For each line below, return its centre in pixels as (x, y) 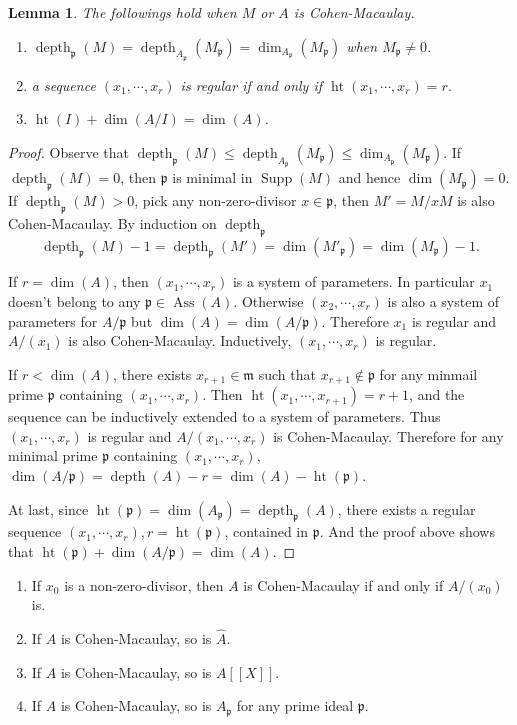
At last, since (48, 508)
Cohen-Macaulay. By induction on (112, 222)
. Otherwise (268, 300)
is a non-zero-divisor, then (144, 584)
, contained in (266, 531)
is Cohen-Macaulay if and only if (343, 584)
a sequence (63, 84)
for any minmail (428, 373)
